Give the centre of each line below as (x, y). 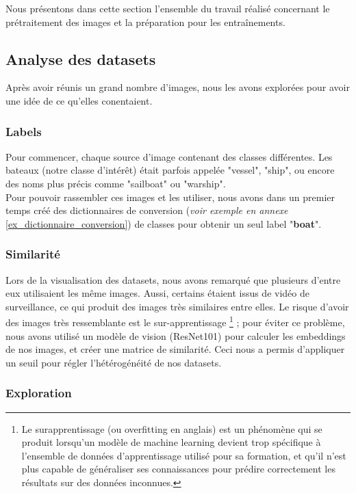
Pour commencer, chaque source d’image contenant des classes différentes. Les (169, 156)
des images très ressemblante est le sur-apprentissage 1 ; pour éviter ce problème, (175, 321)
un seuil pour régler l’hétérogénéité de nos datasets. (114, 362)
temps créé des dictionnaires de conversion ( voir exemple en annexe (147, 210)
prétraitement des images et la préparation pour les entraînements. (145, 22)
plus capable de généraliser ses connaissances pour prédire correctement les (178, 469)
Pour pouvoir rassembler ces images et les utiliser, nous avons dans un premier (170, 197)
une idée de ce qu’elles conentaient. (79, 100)
